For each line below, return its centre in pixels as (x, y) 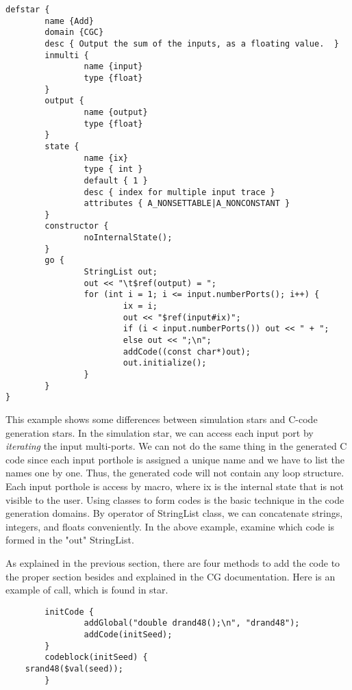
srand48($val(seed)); (74, 668)
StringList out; (121, 272)
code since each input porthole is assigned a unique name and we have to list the (175, 459)
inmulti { (67, 55)
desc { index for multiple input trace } (179, 192)
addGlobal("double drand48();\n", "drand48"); (192, 623)
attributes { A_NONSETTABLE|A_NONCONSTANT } (187, 204)
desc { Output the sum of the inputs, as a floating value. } (192, 43)
